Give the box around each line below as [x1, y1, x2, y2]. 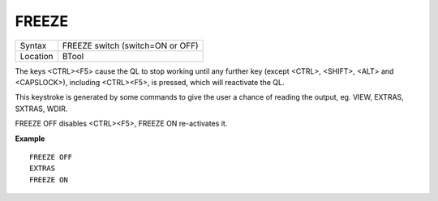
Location [19, 50, 54, 62]
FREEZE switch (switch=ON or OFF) [62, 40, 199, 51]
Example [15, 134, 45, 143]
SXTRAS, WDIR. [15, 104, 68, 113]
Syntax [19, 40, 47, 51]
